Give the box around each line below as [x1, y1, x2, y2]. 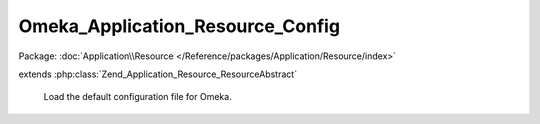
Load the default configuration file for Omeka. [43, 91, 232, 103]
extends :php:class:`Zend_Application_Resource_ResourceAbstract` [18, 68, 298, 80]
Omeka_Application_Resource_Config [18, 15, 340, 37]
